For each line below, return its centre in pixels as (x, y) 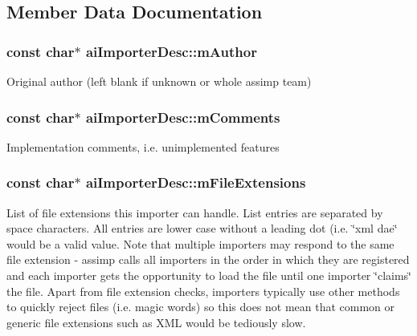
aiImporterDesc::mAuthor (171, 51)
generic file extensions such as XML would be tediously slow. (156, 322)
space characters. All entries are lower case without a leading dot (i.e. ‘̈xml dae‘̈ (202, 228)
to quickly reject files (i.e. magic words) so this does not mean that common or (201, 307)
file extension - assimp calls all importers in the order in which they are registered (208, 259)
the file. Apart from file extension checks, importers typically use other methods (203, 291)
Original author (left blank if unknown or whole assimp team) (159, 81)
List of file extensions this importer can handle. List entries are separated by (195, 212)
